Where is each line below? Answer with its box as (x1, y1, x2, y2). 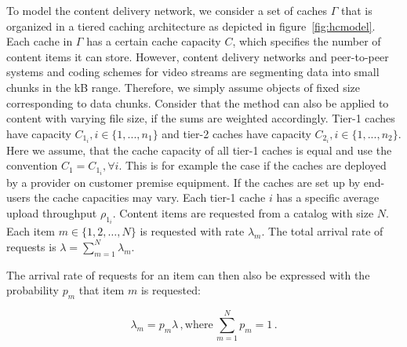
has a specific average (276, 189, 380, 206)
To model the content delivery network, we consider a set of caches (6, 2, 327, 18)
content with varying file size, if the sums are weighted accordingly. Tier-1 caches (6, 110, 395, 126)
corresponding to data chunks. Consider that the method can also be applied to (6, 94, 389, 111)
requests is (6, 238, 56, 254)
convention (6, 157, 58, 173)
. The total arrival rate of (261, 223, 383, 239)
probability (6, 282, 59, 298)
